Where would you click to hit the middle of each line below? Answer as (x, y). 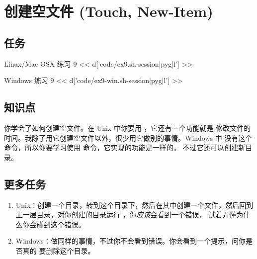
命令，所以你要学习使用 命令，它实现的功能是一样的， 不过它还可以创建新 (125, 147)
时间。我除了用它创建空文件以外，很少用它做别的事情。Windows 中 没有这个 (128, 137)
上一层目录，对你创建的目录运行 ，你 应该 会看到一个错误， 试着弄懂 (126, 215)
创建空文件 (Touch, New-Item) (109, 11)
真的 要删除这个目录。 (59, 250)
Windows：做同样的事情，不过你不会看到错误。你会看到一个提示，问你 (130, 241)
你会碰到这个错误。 (54, 224)
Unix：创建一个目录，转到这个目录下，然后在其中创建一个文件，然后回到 (134, 205)
